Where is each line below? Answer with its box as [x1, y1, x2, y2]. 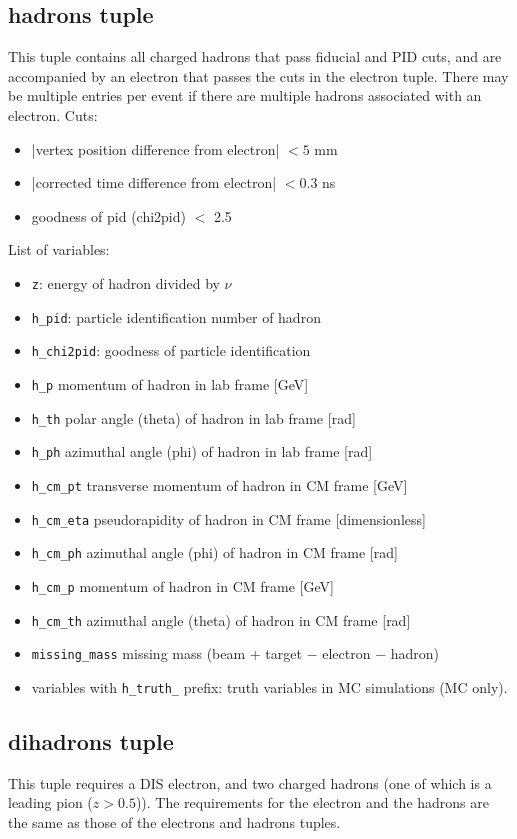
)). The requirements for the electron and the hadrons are [135, 792, 489, 813]
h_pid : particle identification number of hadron [31, 306, 321, 327]
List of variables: [8, 239, 110, 260]
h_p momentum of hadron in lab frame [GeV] [31, 373, 309, 394]
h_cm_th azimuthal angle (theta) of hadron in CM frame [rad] [31, 609, 411, 630]
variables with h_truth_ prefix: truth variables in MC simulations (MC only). [31, 676, 508, 697]
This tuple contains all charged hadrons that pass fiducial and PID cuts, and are [8, 46, 502, 67]
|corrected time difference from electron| [31, 172, 277, 193]
